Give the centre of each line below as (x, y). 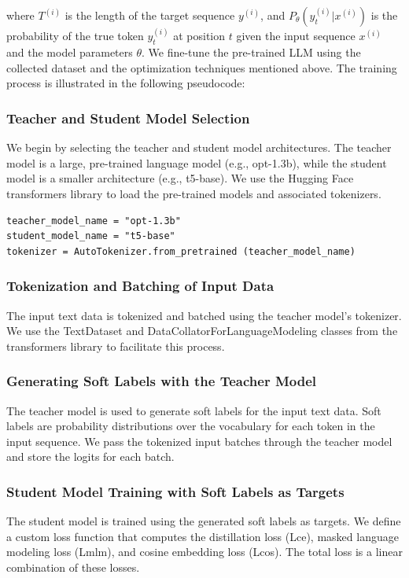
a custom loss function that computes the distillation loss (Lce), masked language (203, 536)
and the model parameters (70, 52)
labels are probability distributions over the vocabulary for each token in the (191, 426)
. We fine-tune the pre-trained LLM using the (251, 52)
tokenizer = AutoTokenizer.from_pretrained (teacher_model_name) (181, 251)
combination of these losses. (73, 567)
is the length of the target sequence (150, 15)
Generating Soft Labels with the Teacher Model (161, 381)
